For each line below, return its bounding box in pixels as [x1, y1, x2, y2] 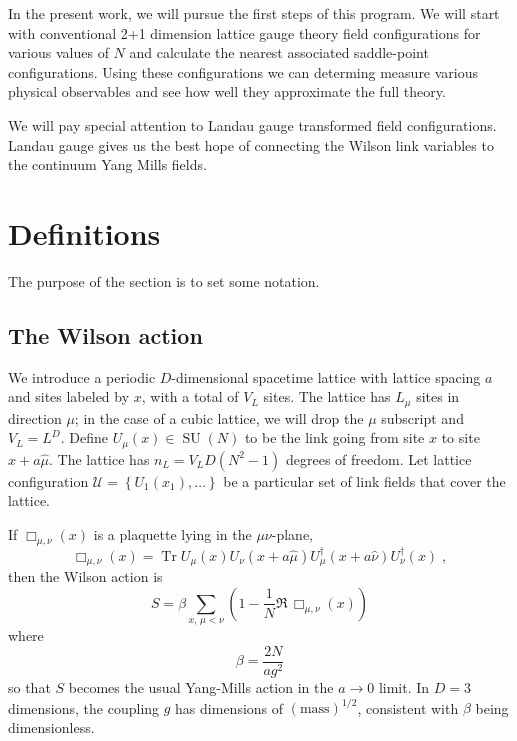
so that [8, 676, 51, 697]
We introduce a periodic [8, 366, 156, 387]
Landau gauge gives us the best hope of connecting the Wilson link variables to [8, 134, 494, 155]
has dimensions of [175, 697, 284, 718]
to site [441, 427, 480, 448]
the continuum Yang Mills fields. [8, 154, 207, 175]
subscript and [381, 407, 464, 428]
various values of [8, 42, 109, 63]
